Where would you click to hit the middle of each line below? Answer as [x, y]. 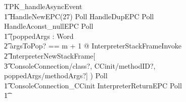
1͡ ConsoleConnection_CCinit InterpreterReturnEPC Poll [93, 85]
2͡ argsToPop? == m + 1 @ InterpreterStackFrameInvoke [93, 46]
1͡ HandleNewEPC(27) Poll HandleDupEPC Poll [79, 16]
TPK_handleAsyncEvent [43, 6]
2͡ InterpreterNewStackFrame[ [50, 55]
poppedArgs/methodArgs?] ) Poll [56, 75]
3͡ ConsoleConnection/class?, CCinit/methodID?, [80, 65]
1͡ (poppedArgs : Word [39, 36]
